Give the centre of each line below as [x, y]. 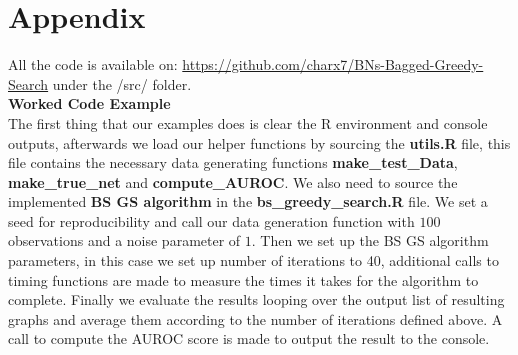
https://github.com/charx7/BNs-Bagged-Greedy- [333, 64]
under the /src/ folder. [122, 83]
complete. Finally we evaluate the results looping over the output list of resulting [256, 299]
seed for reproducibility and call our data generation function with [211, 220]
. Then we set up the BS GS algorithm [370, 240]
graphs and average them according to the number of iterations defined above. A [255, 318]
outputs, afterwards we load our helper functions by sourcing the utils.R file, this [259, 142]
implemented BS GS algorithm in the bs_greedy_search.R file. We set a [248, 201]
